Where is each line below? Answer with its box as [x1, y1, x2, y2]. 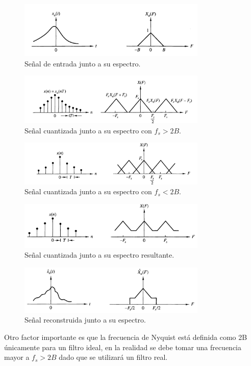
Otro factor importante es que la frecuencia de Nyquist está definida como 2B [4, 332, 247, 342]
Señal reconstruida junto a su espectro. [24, 314, 146, 325]
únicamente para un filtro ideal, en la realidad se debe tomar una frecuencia [4, 341, 242, 352]
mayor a [4, 352, 30, 362]
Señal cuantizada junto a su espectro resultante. [24, 249, 174, 260]
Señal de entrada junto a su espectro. [24, 58, 141, 68]
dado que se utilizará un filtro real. [59, 352, 168, 362]
